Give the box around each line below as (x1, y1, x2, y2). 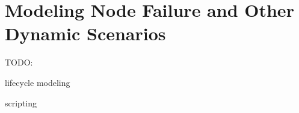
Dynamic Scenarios (5, 21, 166, 46)
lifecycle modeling (5, 76, 70, 88)
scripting (5, 96, 37, 109)
